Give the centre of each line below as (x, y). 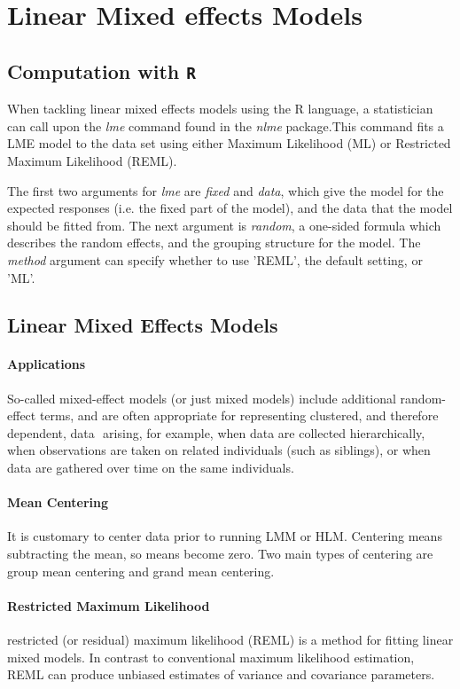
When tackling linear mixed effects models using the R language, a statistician (220, 109)
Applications (47, 364)
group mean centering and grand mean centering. (141, 571)
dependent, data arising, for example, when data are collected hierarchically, (216, 432)
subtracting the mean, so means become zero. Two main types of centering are (220, 554)
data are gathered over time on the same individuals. (151, 468)
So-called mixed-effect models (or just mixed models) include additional (202, 398)
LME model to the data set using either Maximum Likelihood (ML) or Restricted (229, 143)
